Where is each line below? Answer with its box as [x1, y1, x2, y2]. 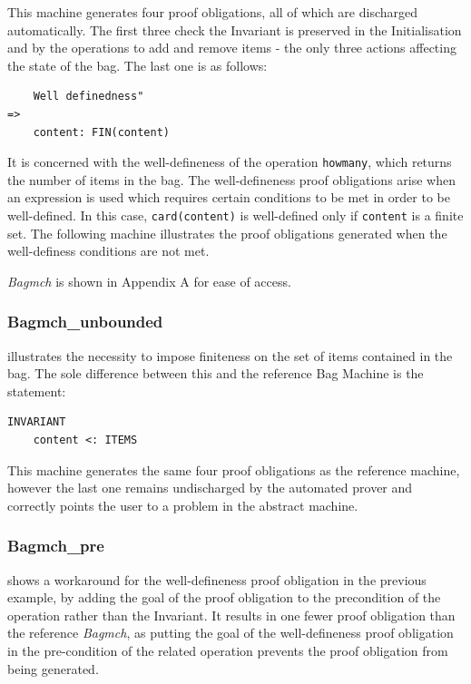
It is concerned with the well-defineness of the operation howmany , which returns [7, 152, 452, 171]
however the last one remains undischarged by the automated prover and [7, 478, 413, 497]
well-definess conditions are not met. [7, 241, 210, 260]
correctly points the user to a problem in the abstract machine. [7, 495, 358, 514]
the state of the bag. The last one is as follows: [7, 55, 268, 74]
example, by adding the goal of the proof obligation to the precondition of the [7, 588, 441, 607]
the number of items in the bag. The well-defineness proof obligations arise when [7, 170, 456, 189]
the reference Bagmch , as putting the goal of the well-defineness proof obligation [7, 623, 454, 642]
